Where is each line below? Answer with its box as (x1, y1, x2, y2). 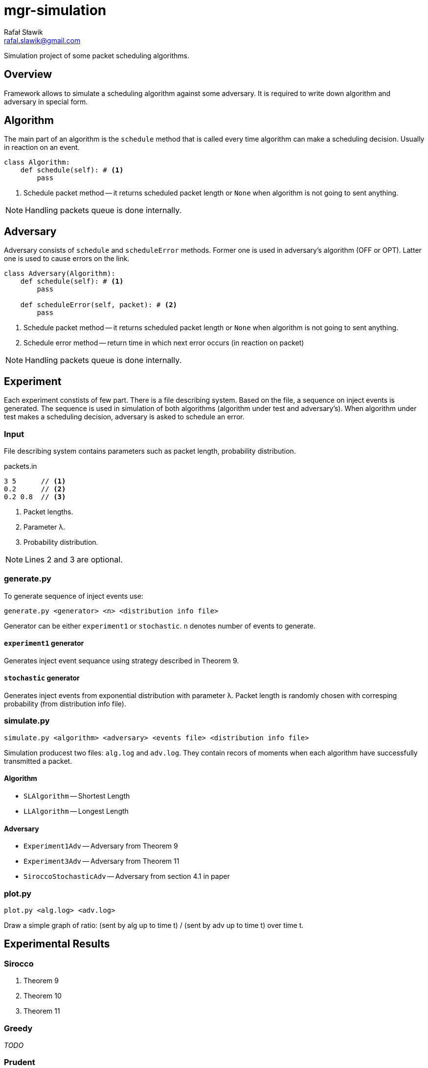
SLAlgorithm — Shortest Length (23, 792, 130, 801)
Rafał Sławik (4, 27, 43, 36)
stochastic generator (4, 674, 80, 682)
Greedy (4, 1023, 33, 1033)
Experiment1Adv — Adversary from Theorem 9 (23, 842, 178, 850)
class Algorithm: (4, 158, 70, 167)
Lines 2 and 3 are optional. (25, 554, 123, 564)
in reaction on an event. (4, 143, 80, 152)
